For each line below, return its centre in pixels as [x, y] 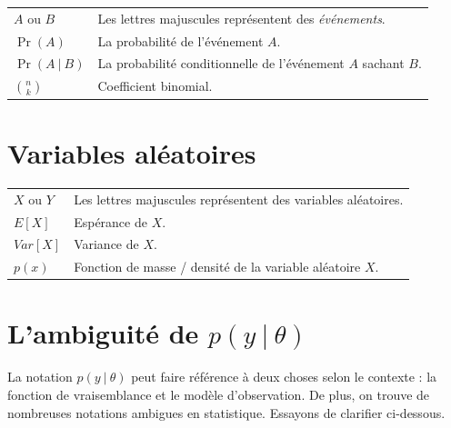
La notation [40, 377]
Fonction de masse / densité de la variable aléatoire [217, 267]
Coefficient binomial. [155, 86]
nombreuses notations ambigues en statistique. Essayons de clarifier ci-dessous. [226, 412]
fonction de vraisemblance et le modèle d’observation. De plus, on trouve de [219, 394]
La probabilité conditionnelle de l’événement [221, 63]
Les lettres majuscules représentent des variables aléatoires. [239, 199]
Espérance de [110, 221]
